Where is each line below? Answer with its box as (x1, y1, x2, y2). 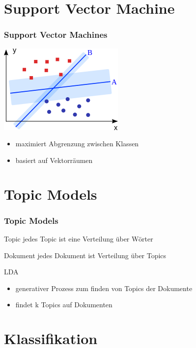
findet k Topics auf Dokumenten (15, 299, 112, 310)
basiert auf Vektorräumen (15, 155, 93, 165)
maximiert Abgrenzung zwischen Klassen (15, 138, 139, 149)
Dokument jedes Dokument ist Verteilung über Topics (4, 250, 167, 260)
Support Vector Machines (4, 28, 108, 41)
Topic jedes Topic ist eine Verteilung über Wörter (4, 233, 153, 243)
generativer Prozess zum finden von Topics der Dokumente (15, 283, 193, 293)
